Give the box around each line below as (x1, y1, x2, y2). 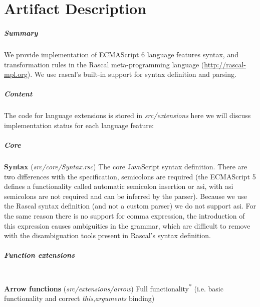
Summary (4, 27, 38, 38)
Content (4, 88, 33, 99)
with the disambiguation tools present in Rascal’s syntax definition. (4, 230, 211, 241)
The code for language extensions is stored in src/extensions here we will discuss (4, 110, 251, 121)
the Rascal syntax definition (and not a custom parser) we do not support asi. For (4, 200, 256, 211)
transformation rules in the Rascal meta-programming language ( (4, 59, 204, 69)
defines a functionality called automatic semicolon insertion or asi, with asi (4, 181, 233, 191)
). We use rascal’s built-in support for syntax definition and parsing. (27, 69, 236, 79)
